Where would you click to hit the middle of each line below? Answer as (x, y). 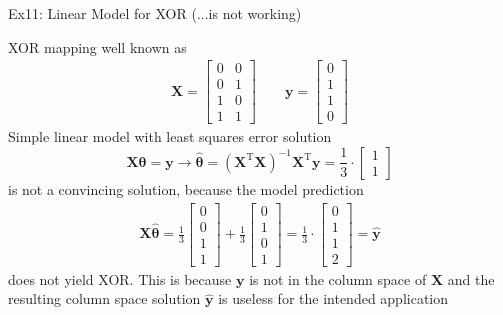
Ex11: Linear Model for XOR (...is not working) (155, 13)
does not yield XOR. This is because (120, 278)
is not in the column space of (338, 278)
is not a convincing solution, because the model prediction (186, 188)
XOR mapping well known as (97, 46)
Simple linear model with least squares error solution (170, 136)
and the (471, 278)
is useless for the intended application (333, 298)
